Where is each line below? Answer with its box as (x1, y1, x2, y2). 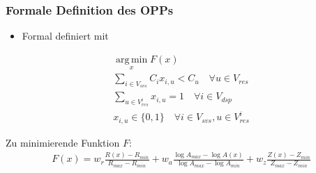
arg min (116, 54, 148, 65)
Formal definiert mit (22, 28, 109, 43)
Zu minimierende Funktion (6, 135, 120, 149)
